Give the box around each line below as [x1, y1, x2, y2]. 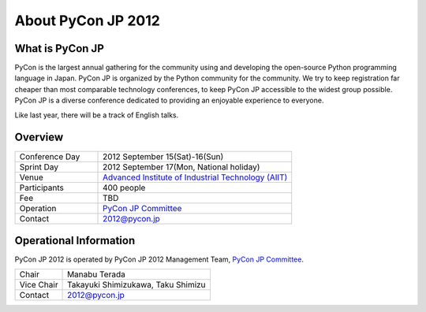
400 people [103, 182, 146, 193]
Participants [19, 182, 65, 193]
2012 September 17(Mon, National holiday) [103, 162, 260, 173]
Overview [14, 131, 64, 144]
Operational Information [14, 233, 136, 247]
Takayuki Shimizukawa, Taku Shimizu [67, 280, 206, 291]
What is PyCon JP [14, 42, 104, 55]
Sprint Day [19, 162, 59, 173]
